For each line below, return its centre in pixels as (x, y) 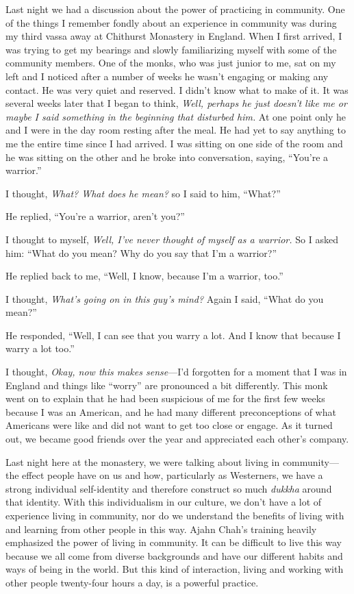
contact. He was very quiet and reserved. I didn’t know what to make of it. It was (177, 89)
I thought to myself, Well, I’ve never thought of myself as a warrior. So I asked (172, 239)
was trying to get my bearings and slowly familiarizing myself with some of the (171, 49)
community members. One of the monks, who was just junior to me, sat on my (171, 63)
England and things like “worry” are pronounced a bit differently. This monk (167, 385)
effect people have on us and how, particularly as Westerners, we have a (173, 475)
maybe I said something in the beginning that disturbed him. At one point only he (176, 116)
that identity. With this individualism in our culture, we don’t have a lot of (164, 502)
